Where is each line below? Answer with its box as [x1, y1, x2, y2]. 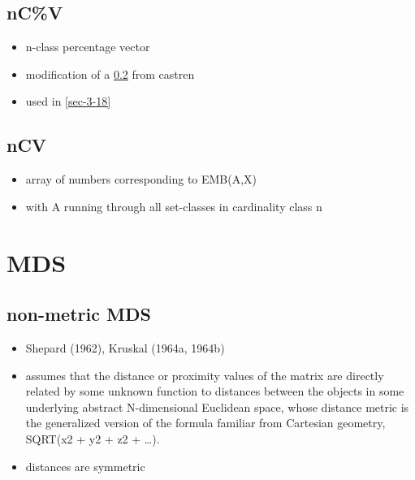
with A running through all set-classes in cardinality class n [25, 197, 322, 214]
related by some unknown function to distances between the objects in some [25, 383, 404, 400]
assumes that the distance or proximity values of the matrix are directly [25, 366, 384, 383]
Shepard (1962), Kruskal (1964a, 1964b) [25, 339, 225, 356]
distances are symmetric [25, 457, 145, 474]
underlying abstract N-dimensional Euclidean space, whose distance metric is [25, 398, 409, 415]
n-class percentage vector [25, 38, 150, 55]
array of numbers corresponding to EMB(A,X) [25, 171, 257, 188]
